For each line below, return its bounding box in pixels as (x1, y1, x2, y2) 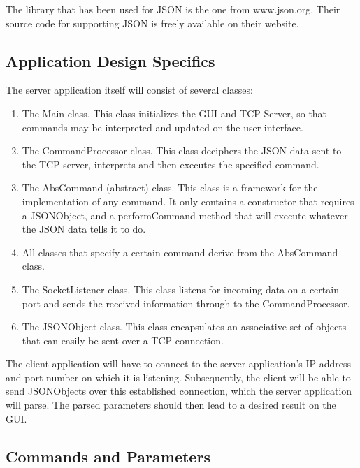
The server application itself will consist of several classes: (6, 82, 253, 97)
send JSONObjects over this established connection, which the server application (6, 383, 352, 398)
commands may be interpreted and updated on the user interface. (22, 119, 303, 134)
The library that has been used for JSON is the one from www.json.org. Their (6, 2, 340, 16)
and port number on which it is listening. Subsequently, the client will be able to (6, 370, 351, 384)
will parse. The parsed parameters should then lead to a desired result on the (6, 397, 336, 412)
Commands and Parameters (6, 445, 210, 467)
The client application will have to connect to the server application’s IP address (6, 356, 352, 371)
